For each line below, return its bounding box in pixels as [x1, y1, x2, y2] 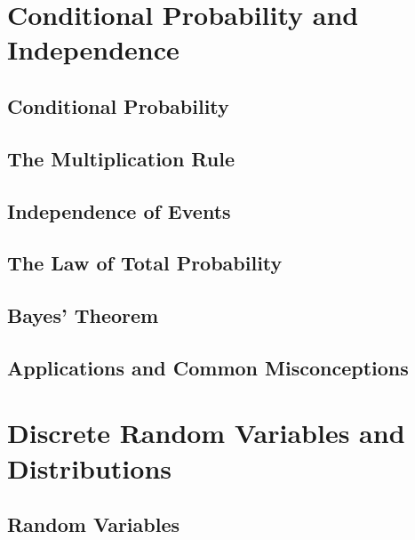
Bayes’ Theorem [7, 302, 159, 329]
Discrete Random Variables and [7, 415, 405, 451]
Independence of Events [7, 197, 231, 224]
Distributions [7, 449, 172, 486]
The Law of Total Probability [7, 249, 283, 277]
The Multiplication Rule [7, 144, 235, 172]
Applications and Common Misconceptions [7, 353, 409, 381]
